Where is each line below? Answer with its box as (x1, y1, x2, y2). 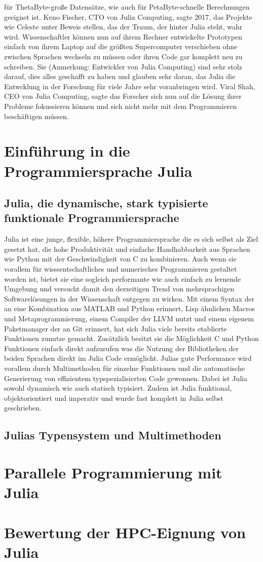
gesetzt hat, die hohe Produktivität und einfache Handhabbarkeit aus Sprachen (4, 243, 250, 254)
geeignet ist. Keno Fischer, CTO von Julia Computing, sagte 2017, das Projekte (4, 11, 252, 22)
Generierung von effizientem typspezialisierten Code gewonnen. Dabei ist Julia (4, 372, 247, 383)
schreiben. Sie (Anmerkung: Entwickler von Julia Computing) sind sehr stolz (4, 61, 242, 71)
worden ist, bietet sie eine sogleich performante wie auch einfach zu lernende (4, 273, 241, 284)
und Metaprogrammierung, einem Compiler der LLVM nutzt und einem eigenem (4, 313, 254, 324)
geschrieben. (4, 402, 42, 413)
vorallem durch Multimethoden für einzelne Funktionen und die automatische (4, 363, 245, 373)
